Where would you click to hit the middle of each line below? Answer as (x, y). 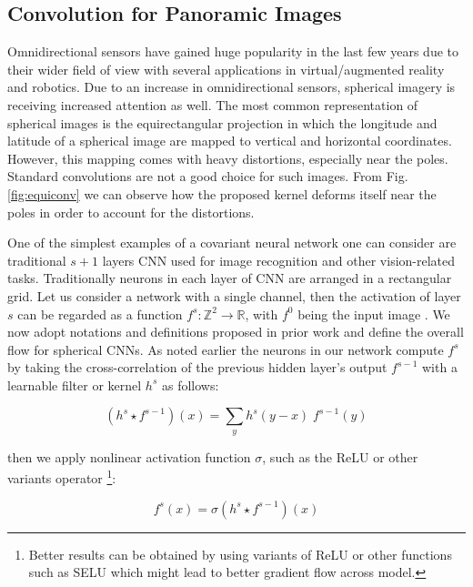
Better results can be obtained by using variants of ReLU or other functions (240, 554)
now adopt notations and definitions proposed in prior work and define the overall (236, 332)
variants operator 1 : (62, 477)
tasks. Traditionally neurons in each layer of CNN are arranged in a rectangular (230, 278)
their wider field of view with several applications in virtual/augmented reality (226, 69)
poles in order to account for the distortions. (131, 212)
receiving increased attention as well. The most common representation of (213, 104)
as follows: (190, 385)
